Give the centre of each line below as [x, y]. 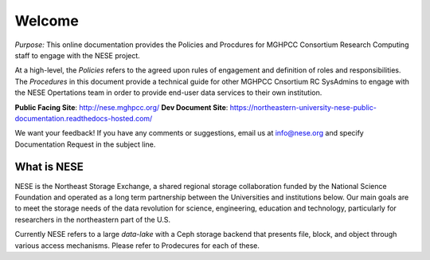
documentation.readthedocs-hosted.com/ [84, 118]
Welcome [47, 21]
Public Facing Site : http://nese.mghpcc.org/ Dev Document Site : [121, 107]
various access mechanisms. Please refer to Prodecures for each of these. [137, 245]
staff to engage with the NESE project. [78, 55]
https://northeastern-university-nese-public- [303, 107]
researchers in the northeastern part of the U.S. [93, 219]
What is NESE [49, 167]
